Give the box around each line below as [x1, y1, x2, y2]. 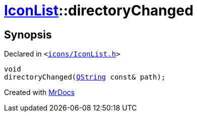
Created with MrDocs [4, 88, 75, 97]
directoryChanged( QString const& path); [4, 73, 166, 81]
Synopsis [4, 28, 52, 41]
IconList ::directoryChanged [4, 2, 193, 19]
